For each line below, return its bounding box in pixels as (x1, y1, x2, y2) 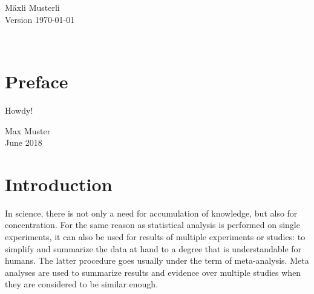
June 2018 (5, 136, 42, 149)
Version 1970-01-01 (5, 13, 75, 25)
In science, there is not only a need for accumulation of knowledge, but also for (5, 206, 298, 219)
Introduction (5, 171, 113, 196)
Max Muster (5, 124, 51, 137)
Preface (5, 68, 68, 93)
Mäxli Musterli (5, 1, 60, 13)
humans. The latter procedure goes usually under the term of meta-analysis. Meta (5, 254, 309, 267)
